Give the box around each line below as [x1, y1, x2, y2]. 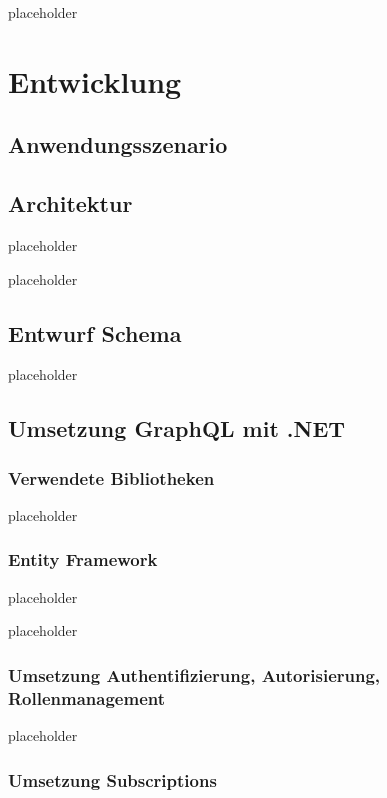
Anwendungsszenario [8, 129, 228, 160]
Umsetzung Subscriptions [8, 767, 217, 792]
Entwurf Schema [8, 317, 182, 348]
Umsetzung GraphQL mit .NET [8, 413, 346, 444]
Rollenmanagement [8, 685, 166, 710]
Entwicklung [8, 60, 182, 101]
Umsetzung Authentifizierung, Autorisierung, [8, 662, 381, 687]
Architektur [8, 188, 133, 219]
